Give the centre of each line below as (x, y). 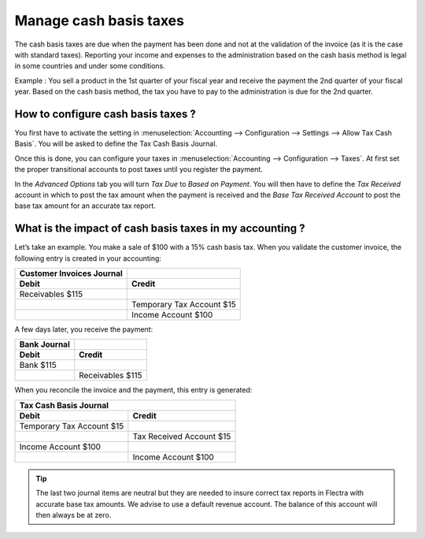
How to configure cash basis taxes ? (105, 114)
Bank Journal (44, 344)
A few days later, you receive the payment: (84, 329)
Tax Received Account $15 (182, 436)
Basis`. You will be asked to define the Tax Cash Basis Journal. (116, 144)
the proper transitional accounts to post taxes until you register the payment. (139, 169)
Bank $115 (38, 365)
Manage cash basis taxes (100, 20)
